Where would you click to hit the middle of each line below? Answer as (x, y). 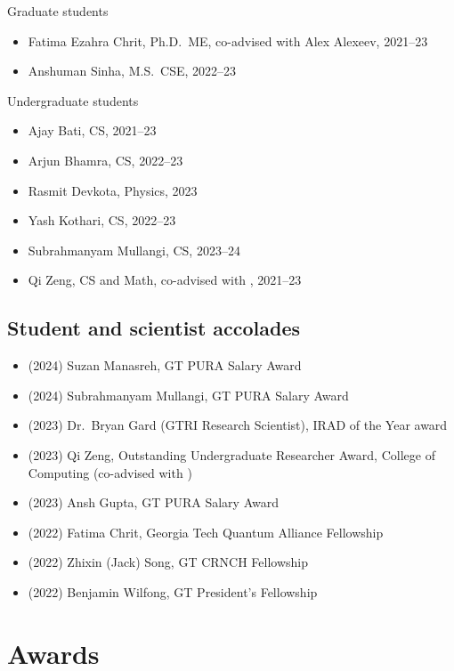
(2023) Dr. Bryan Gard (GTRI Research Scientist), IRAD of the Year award (238, 425)
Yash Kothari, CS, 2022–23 (102, 220)
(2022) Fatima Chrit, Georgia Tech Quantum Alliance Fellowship (206, 532)
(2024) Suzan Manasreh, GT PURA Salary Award (165, 365)
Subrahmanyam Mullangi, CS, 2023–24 (134, 250)
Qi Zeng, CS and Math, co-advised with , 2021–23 (165, 280)
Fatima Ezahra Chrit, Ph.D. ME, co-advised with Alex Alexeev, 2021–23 (228, 40)
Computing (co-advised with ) (110, 472)
